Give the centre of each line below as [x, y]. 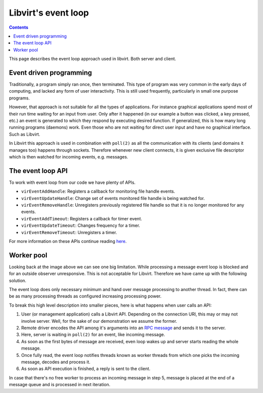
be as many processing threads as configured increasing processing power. [85, 296]
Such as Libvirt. [25, 134]
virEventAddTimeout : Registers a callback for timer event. [82, 218]
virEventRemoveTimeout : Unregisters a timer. [69, 232]
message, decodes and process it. [56, 362]
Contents [19, 27]
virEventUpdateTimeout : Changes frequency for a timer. [81, 226]
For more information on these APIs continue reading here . [68, 241]
